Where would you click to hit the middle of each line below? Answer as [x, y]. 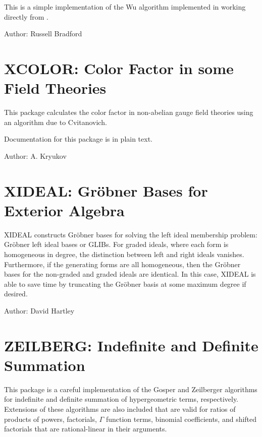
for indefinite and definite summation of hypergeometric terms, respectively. [121, 399]
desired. [16, 294]
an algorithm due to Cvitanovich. [56, 122]
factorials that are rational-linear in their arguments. [86, 429]
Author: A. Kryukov [35, 155]
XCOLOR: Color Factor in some [119, 68]
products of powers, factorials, [50, 419]
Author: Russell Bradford [43, 34]
